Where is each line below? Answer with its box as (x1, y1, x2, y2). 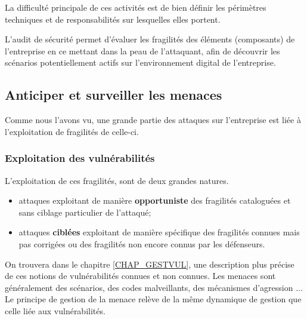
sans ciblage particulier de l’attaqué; (18, 205, 151, 218)
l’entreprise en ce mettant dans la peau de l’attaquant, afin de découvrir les (5, 44, 280, 57)
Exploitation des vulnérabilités (5, 151, 155, 165)
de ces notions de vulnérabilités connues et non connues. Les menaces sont (5, 269, 276, 282)
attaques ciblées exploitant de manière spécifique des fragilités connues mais (18, 226, 300, 238)
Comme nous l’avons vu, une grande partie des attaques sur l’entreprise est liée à (5, 114, 301, 126)
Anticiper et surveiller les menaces (5, 85, 222, 104)
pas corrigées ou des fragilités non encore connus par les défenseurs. (18, 237, 265, 250)
